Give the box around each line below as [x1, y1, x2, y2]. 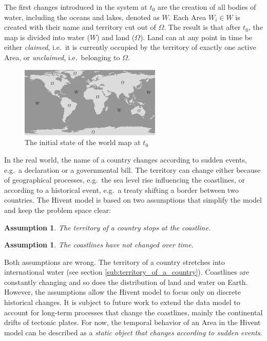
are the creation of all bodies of [157, 2, 256, 12]
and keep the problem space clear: [4, 204, 111, 215]
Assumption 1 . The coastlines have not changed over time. [4, 239, 194, 250]
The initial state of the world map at [25, 137, 141, 148]
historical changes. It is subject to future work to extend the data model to [4, 297, 240, 308]
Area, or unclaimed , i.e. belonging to [4, 51, 120, 62]
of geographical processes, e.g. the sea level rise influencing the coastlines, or [4, 174, 245, 185]
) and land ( [97, 31, 135, 42]
